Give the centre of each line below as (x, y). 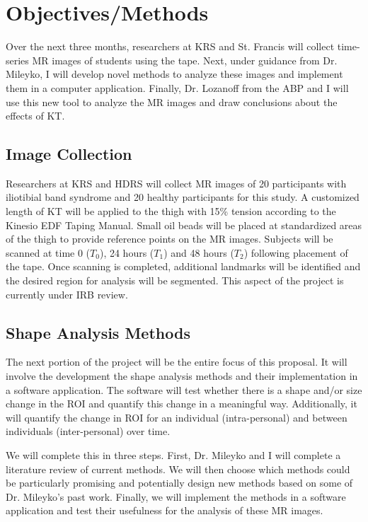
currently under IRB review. (67, 294)
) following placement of (296, 252)
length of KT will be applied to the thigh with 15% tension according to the (171, 211)
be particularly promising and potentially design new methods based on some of (179, 483)
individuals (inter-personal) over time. (88, 431)
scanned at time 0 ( (48, 252)
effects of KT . (35, 116)
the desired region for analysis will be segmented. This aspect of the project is (175, 280)
